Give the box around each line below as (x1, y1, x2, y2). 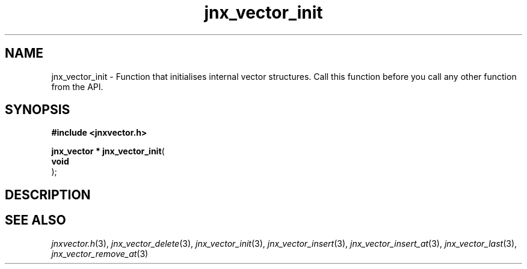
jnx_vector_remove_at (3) (51, 248, 149, 259)
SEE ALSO (5, 213, 66, 228)
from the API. (51, 81, 103, 92)
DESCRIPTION (5, 187, 91, 202)
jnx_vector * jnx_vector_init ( (51, 146, 165, 157)
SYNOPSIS (5, 102, 70, 118)
